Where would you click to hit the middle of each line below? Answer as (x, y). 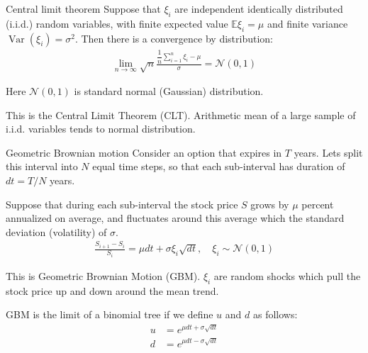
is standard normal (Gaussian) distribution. (169, 91)
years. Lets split (328, 152)
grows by (270, 204)
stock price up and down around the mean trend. (112, 290)
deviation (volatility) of (56, 231)
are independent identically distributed (259, 9)
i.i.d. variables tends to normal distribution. (101, 129)
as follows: (275, 314)
